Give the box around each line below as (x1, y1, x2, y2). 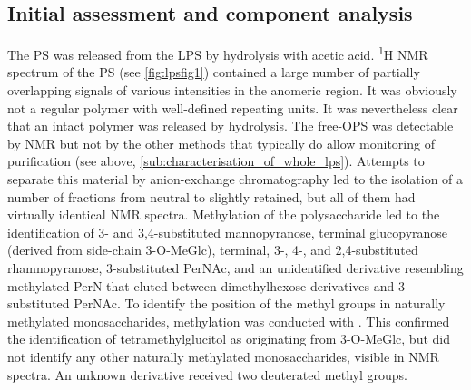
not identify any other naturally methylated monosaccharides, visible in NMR (7, 346, 439, 366)
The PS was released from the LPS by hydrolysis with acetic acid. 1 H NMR (7, 43, 428, 63)
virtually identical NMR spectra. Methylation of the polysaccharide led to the (7, 205, 440, 224)
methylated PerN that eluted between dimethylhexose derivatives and (7, 276, 395, 295)
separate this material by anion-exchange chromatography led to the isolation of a (7, 170, 464, 189)
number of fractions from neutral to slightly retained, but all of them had (7, 187, 416, 206)
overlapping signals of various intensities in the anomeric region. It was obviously (7, 81, 457, 100)
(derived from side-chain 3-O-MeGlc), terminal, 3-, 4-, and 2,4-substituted (7, 240, 418, 259)
